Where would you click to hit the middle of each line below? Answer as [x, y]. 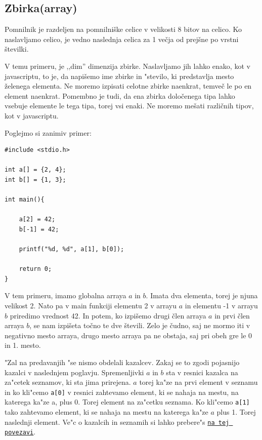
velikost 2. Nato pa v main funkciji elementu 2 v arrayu [91, 306]
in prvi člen [232, 315]
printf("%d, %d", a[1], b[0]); [72, 249]
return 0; [35, 269]
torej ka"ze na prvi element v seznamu [199, 382]
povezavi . [20, 432]
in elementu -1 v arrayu [221, 306]
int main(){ [25, 200]
